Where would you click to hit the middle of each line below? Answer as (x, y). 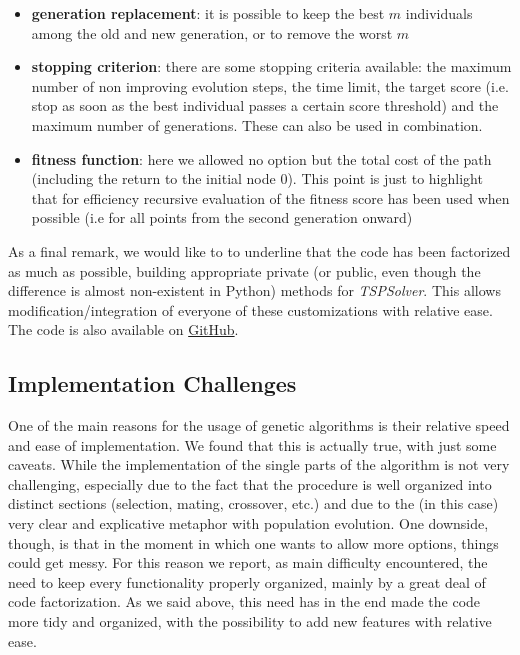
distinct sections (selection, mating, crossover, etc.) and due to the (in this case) (253, 503)
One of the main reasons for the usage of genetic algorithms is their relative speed (259, 425)
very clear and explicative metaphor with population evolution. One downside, (248, 523)
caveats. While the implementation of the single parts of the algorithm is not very (259, 464)
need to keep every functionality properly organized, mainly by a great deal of (247, 581)
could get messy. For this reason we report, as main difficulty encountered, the (248, 562)
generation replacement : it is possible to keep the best (208, 13)
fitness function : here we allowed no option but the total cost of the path (261, 158)
